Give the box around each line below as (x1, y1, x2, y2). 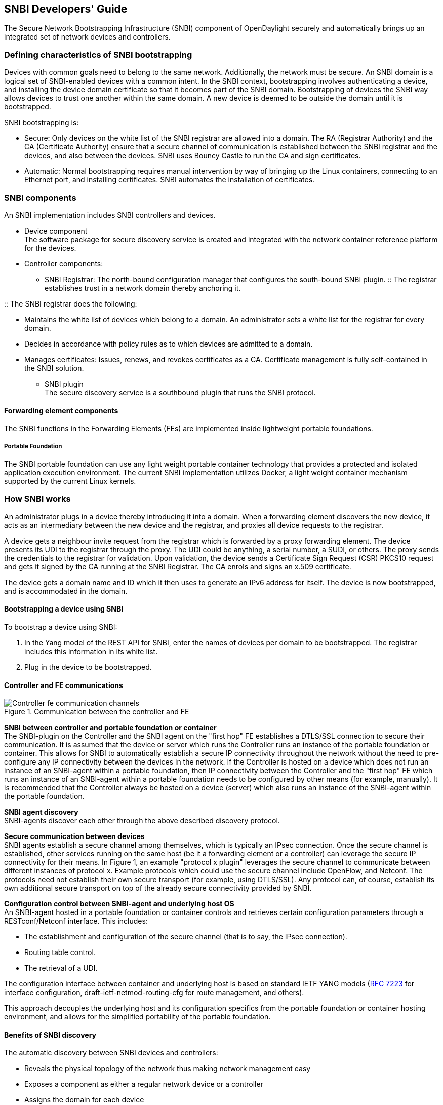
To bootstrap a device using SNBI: (4, 622, 117, 631)
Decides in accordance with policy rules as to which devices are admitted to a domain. (24, 339, 313, 348)
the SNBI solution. (24, 363, 84, 372)
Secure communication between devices (4, 832, 145, 841)
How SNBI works (4, 493, 71, 504)
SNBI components (4, 192, 76, 203)
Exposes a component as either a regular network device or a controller (24, 1080, 263, 1089)
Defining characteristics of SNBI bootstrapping (4, 49, 192, 60)
